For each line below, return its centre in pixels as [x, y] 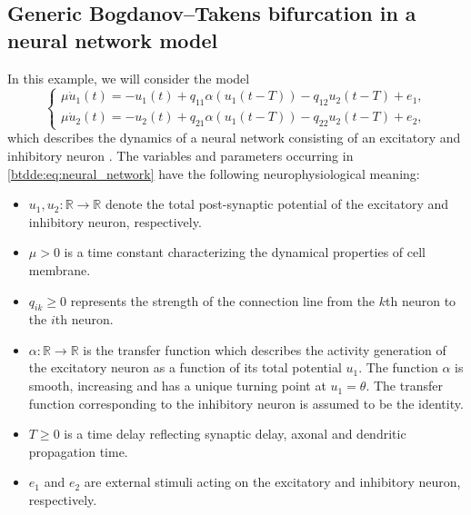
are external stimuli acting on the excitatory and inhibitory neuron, [272, 482]
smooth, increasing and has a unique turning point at [177, 386]
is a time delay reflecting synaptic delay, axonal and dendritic [235, 434]
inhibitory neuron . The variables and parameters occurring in [180, 155]
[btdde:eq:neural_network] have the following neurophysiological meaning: [214, 173]
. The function [398, 367]
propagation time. [78, 451]
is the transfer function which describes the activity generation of [265, 349]
